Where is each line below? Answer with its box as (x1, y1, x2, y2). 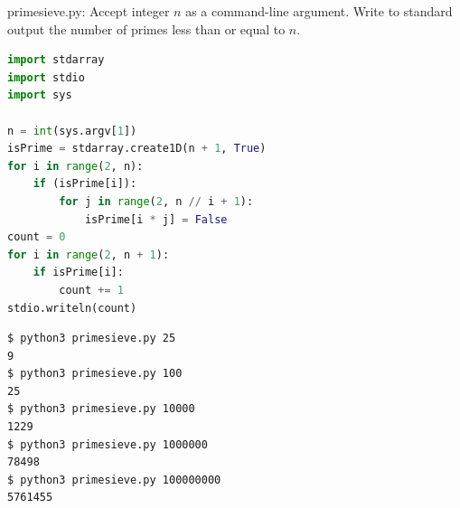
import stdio (7, 71, 85, 84)
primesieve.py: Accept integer (7, 2, 170, 20)
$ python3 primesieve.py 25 (7, 332, 176, 345)
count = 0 (7, 230, 66, 244)
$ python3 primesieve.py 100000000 (7, 473, 221, 486)
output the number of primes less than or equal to (7, 19, 286, 38)
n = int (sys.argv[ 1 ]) (7, 124, 137, 137)
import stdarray (7, 53, 105, 67)
